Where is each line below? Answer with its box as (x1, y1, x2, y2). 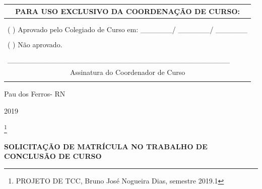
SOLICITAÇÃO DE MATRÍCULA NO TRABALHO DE (4, 141, 208, 151)
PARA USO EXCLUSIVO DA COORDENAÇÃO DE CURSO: (15, 6, 240, 16)
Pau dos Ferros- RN (4, 88, 65, 99)
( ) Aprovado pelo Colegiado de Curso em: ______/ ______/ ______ (8, 24, 248, 34)
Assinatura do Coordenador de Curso (70, 66, 185, 77)
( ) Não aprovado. (8, 39, 62, 49)
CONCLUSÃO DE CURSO (4, 151, 102, 161)
